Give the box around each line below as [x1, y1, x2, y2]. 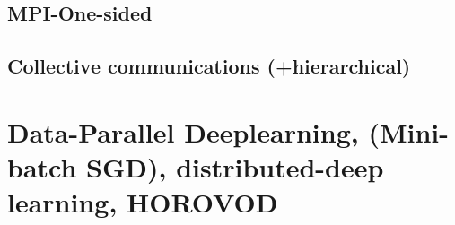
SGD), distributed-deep [86, 148, 384, 185]
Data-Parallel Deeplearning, [7, 113, 359, 150]
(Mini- [368, 113, 449, 150]
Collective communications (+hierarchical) [7, 52, 411, 80]
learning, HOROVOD [7, 184, 278, 221]
